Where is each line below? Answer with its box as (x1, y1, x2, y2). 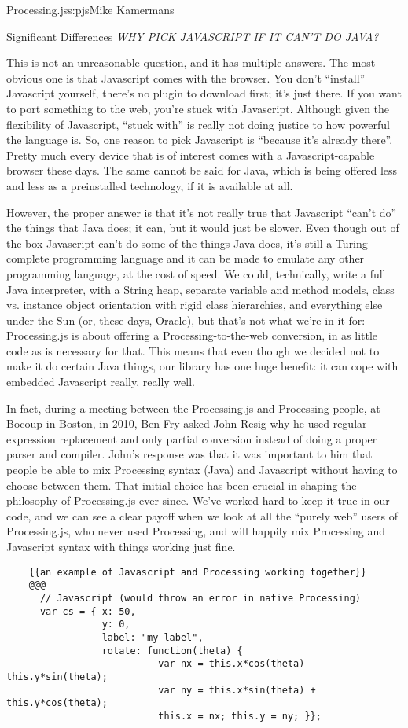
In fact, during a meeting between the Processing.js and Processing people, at (6, 399, 380, 416)
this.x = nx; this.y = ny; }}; (158, 710, 322, 722)
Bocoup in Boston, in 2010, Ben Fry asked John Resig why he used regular (6, 415, 367, 432)
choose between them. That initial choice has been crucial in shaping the (6, 476, 357, 493)
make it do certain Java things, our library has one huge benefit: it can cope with (6, 358, 399, 374)
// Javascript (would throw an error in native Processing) (39, 592, 362, 604)
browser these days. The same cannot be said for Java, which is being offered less (6, 162, 398, 178)
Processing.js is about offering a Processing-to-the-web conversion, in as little (6, 327, 378, 344)
